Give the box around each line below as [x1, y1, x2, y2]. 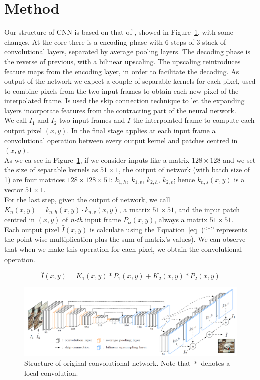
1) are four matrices [4, 174, 65, 185]
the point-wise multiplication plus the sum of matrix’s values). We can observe [4, 234, 246, 244]
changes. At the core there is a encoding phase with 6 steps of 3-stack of [4, 36, 226, 47]
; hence [173, 174, 195, 185]
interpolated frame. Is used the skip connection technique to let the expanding [4, 95, 245, 106]
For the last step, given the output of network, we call [4, 194, 170, 205]
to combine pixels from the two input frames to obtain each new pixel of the [4, 85, 239, 96]
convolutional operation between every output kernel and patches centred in [4, 135, 238, 145]
